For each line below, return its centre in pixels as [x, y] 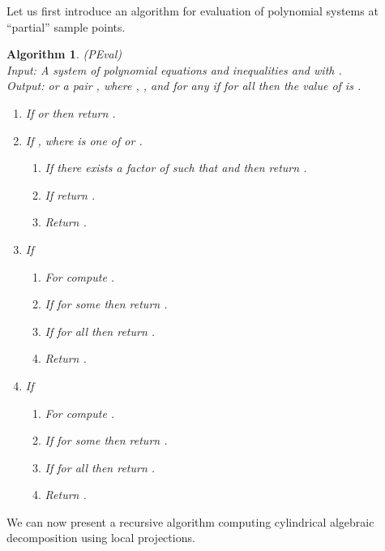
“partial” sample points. [66, 26]
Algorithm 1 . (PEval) [64, 54]
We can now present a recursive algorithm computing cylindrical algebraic [190, 521]
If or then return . [71, 112]
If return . [70, 194]
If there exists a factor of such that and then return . [176, 168]
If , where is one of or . [84, 140]
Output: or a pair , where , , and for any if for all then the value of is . [184, 86]
